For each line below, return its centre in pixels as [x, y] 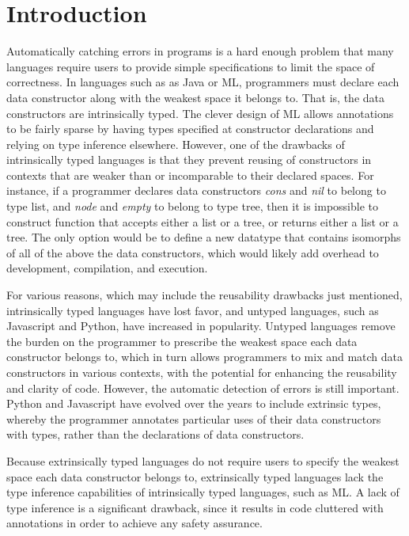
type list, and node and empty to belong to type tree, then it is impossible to [192, 206]
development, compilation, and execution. [107, 268]
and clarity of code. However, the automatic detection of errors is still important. [203, 388]
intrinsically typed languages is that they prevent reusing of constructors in [189, 160]
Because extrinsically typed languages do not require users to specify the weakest [203, 460]
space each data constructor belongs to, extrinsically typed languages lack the [195, 476]
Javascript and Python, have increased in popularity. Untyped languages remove [201, 326]
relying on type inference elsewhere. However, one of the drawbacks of [176, 144]
